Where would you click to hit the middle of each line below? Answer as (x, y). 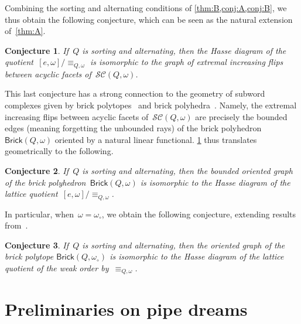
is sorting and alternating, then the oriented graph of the (184, 245)
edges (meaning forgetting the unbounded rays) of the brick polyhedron (133, 128)
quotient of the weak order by (57, 268)
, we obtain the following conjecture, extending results (199, 214)
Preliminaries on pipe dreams (126, 308)
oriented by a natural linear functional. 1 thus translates (156, 139)
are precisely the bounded (241, 116)
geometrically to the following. (59, 151)
